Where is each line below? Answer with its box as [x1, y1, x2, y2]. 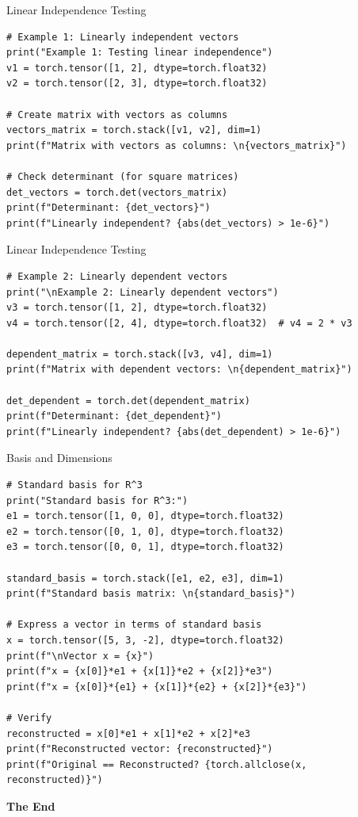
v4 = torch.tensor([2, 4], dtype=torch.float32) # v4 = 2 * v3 [6, 317, 352, 329]
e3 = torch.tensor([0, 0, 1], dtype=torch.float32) [6, 541, 284, 553]
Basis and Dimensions [6, 449, 112, 466]
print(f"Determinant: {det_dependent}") [6, 410, 223, 422]
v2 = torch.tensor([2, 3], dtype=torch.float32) [6, 78, 268, 90]
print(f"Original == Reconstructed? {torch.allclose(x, [6, 758, 307, 770]
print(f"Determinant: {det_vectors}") [6, 202, 211, 214]
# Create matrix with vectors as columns [6, 109, 228, 120]
